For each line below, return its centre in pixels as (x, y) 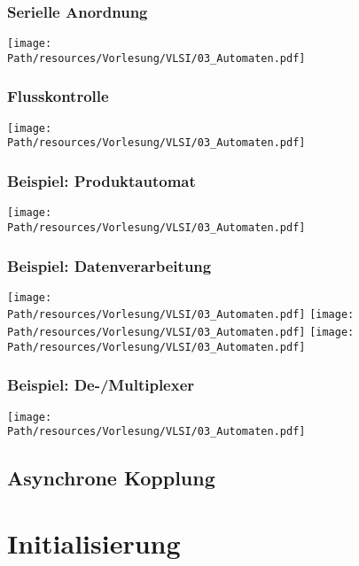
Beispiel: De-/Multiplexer (101, 385)
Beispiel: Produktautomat (101, 180)
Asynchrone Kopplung (111, 478)
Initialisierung (94, 543)
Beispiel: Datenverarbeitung (109, 265)
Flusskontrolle (58, 96)
